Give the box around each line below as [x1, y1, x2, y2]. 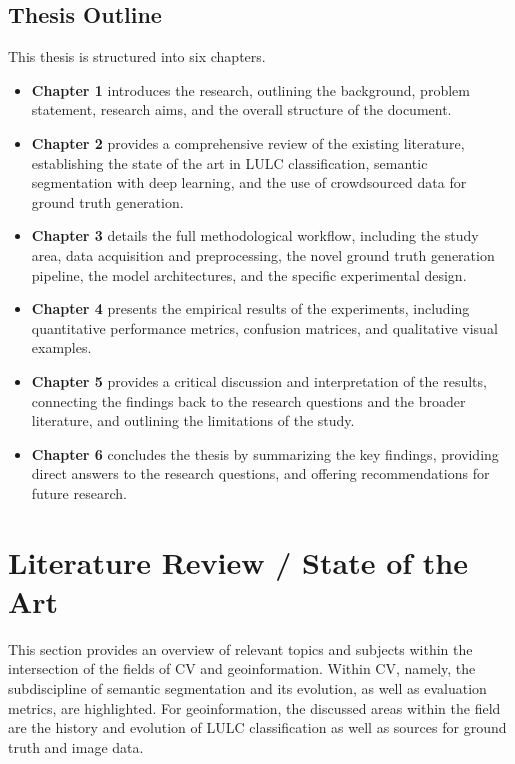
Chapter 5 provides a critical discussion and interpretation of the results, [31, 370, 487, 391]
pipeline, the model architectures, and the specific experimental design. [31, 264, 467, 285]
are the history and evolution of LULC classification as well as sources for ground [8, 717, 507, 738]
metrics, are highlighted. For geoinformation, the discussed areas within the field [8, 697, 501, 718]
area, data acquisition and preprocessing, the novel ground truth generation [31, 244, 495, 265]
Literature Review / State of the [8, 541, 468, 582]
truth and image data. [8, 736, 144, 757]
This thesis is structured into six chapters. [8, 46, 266, 67]
